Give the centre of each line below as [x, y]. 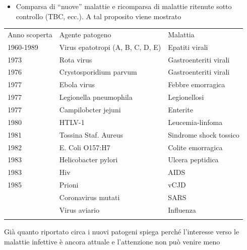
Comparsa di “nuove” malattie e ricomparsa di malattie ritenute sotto [124, 6]
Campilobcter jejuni [90, 109]
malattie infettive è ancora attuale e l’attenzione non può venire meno [112, 241]
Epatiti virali [188, 47]
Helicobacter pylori [88, 160]
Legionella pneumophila [96, 97]
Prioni [69, 185]
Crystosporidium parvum [98, 72]
